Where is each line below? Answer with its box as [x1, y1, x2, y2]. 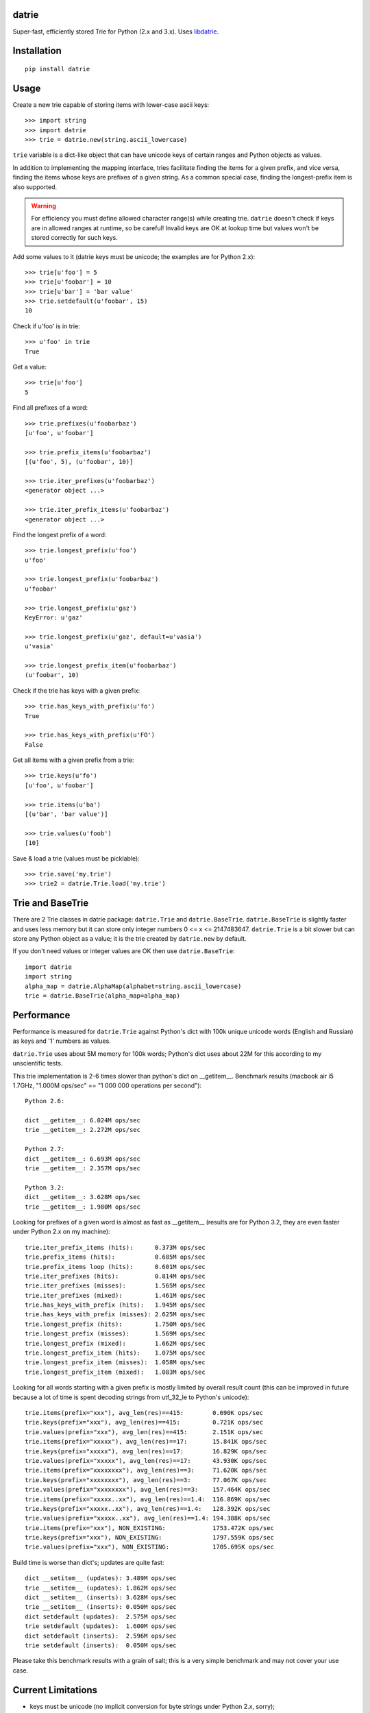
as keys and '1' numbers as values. [12, 1037, 111, 1045]
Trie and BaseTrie [12, 898, 89, 909]
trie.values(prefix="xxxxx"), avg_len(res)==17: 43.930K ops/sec [25, 1457, 267, 1464]
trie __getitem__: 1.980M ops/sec [25, 1203, 140, 1211]
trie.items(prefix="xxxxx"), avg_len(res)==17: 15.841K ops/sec [25, 1438, 267, 1446]
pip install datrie [25, 65, 90, 73]
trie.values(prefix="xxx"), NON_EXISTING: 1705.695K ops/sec [25, 1543, 274, 1551]
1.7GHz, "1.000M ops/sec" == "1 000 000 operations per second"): [12, 1081, 202, 1089]
